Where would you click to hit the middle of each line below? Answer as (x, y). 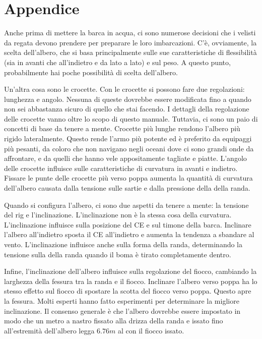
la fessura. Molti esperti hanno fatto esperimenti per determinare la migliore (122, 300)
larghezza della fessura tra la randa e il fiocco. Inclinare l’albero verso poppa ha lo (131, 281)
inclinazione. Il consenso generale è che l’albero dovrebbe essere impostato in (122, 310)
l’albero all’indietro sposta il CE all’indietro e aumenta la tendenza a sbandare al (129, 234)
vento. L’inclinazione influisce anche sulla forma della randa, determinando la (123, 244)
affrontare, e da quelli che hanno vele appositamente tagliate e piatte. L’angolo (125, 158)
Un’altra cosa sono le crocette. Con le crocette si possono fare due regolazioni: (124, 89)
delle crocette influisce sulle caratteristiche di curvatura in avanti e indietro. (121, 168)
